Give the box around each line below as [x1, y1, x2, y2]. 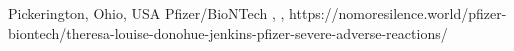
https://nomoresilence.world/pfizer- [289, 3, 507, 23]
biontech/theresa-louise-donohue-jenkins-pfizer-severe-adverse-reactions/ [8, 22, 448, 43]
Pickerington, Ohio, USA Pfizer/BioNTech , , [8, 3, 285, 23]
